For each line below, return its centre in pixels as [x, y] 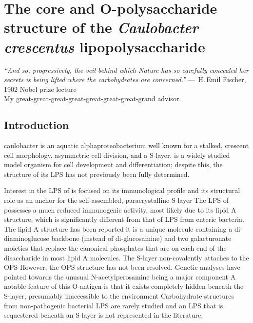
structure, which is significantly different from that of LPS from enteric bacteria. [124, 219]
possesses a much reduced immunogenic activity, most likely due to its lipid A [120, 209]
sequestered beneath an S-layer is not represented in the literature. [104, 315]
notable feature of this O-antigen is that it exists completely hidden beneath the [124, 286]
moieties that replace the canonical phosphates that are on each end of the [115, 248]
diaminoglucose [27, 238]
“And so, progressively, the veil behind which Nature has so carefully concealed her [126, 70]
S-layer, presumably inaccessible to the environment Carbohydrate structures [119, 295]
